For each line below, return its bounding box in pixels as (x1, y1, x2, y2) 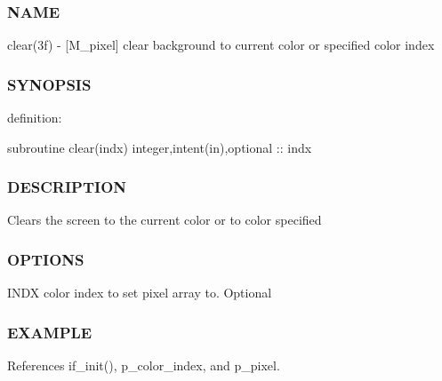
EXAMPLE (7, 321, 92, 343)
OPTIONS (7, 248, 84, 270)
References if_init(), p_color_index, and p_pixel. (7, 356, 280, 375)
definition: (7, 108, 62, 127)
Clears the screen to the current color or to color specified (7, 210, 322, 229)
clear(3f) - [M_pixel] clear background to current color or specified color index (7, 36, 435, 54)
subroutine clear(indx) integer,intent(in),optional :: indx (7, 138, 312, 156)
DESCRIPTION (7, 176, 127, 198)
